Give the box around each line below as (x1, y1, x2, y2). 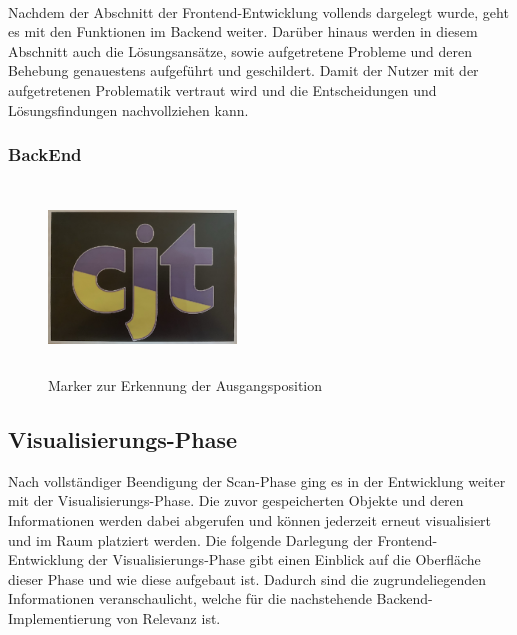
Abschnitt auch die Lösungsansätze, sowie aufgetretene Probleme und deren (8, 40, 473, 61)
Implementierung (8, 607, 112, 628)
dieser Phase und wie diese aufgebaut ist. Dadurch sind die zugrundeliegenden (8, 568, 487, 589)
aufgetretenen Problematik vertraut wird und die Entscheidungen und (8, 79, 437, 100)
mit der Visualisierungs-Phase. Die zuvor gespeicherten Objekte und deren (8, 490, 464, 511)
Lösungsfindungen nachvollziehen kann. (8, 99, 249, 120)
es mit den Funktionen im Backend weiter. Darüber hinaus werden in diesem (8, 21, 478, 42)
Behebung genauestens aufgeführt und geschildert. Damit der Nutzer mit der (8, 60, 479, 81)
